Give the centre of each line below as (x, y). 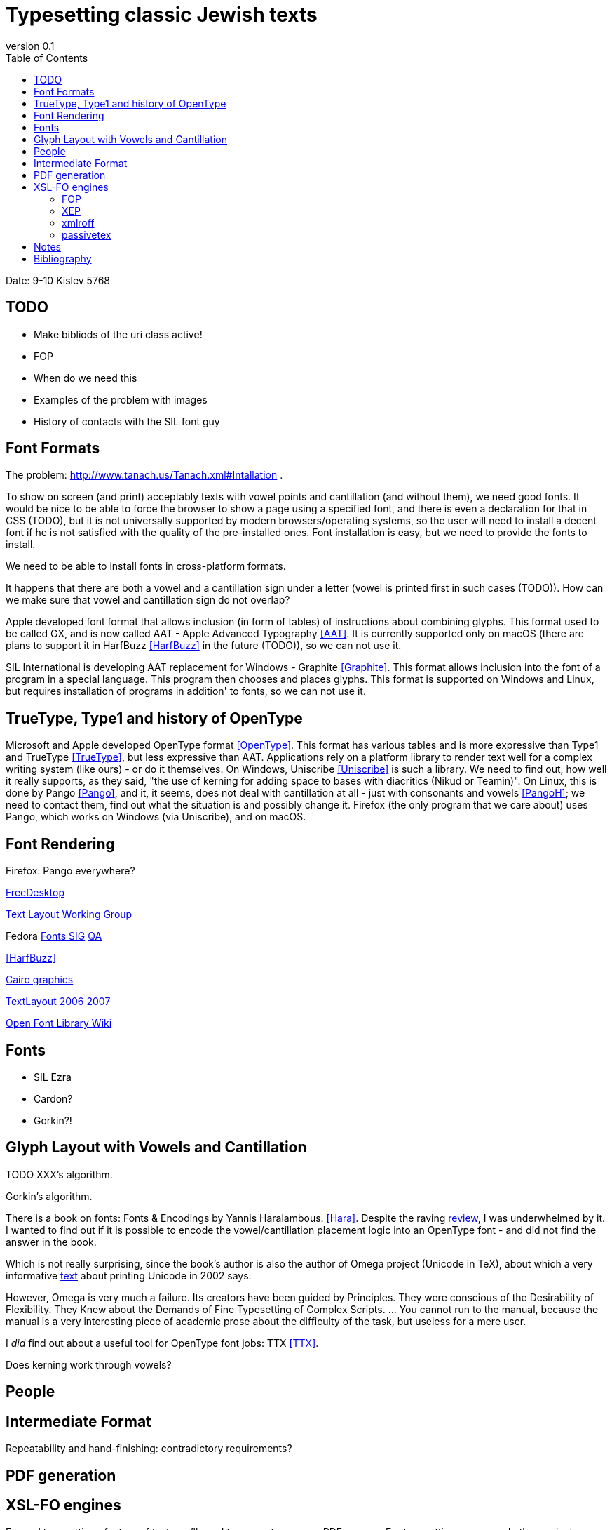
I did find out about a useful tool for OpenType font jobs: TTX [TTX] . (162, 1343)
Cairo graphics (40, 980)
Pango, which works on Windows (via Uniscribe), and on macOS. (156, 817)
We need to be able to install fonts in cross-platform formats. (146, 566)
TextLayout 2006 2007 (58, 1002)
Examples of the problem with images (121, 399)
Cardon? (53, 1098)
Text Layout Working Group (69, 914)
